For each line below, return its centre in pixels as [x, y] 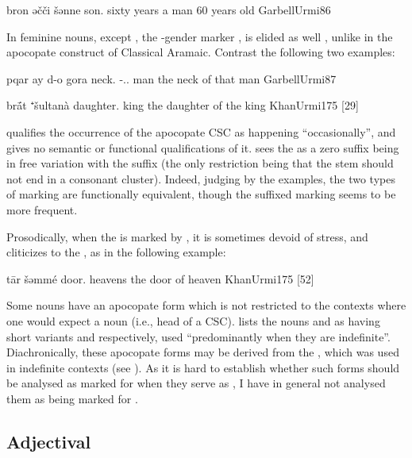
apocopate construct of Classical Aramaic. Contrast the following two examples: [201, 52]
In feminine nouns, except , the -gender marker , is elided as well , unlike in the [200, 36]
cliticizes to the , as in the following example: [116, 252]
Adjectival [49, 441]
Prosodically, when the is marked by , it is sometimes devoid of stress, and [187, 236]
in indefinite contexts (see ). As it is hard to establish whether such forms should [203, 367]
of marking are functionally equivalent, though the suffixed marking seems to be [201, 194]
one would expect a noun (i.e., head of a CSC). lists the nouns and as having [193, 320]
